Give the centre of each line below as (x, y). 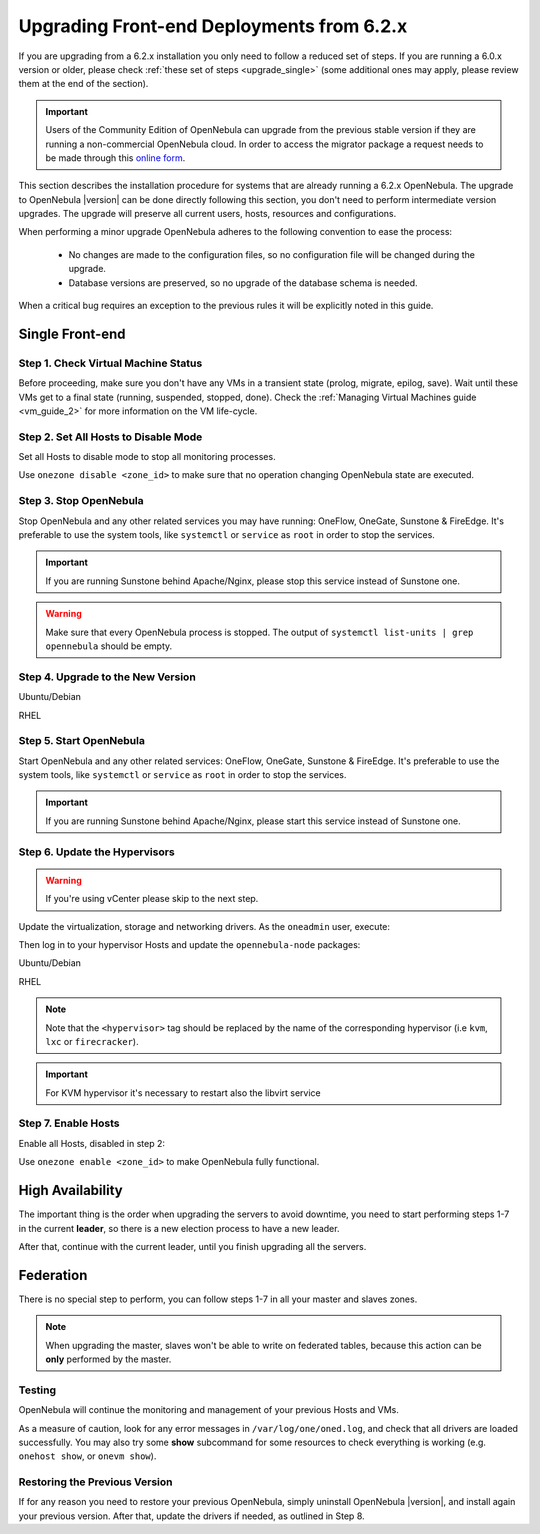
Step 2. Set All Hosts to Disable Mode (110, 437)
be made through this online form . (115, 157)
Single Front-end (72, 333)
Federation (53, 1275)
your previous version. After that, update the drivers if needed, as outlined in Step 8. (191, 1516)
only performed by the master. (108, 1359)
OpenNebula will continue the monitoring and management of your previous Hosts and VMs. (208, 1410)
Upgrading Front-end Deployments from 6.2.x (213, 26)
